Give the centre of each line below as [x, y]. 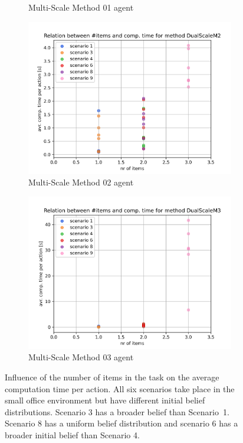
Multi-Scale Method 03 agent [81, 357]
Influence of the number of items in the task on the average [112, 377]
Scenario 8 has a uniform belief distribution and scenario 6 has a [121, 423]
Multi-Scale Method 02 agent [81, 182]
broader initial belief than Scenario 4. [72, 434]
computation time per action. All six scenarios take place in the [120, 388]
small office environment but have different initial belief [105, 400]
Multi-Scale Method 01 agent [81, 7]
